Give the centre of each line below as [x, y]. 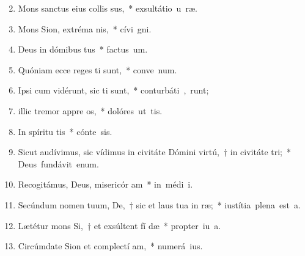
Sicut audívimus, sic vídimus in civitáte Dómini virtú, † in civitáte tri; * [155, 152]
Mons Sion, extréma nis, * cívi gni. [85, 28]
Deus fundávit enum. [58, 163]
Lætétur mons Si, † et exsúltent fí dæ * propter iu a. [119, 225]
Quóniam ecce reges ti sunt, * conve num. [97, 69]
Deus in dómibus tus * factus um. [83, 49]
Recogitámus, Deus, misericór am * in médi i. [105, 184]
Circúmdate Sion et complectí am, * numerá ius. [110, 246]
